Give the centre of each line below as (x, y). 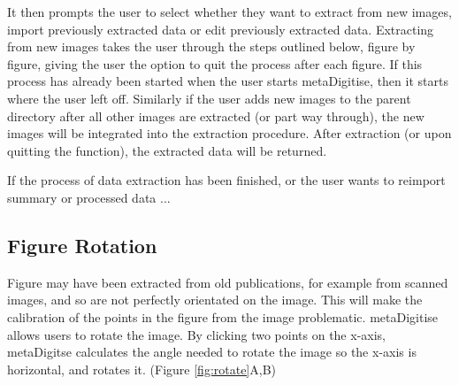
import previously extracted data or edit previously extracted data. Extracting (221, 29)
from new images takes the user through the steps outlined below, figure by (211, 46)
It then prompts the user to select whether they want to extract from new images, (229, 12)
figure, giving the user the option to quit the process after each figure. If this (215, 63)
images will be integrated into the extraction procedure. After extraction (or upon (229, 133)
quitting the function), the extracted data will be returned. (167, 150)
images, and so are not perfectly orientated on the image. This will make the (215, 300)
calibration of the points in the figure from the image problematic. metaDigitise (223, 316)
